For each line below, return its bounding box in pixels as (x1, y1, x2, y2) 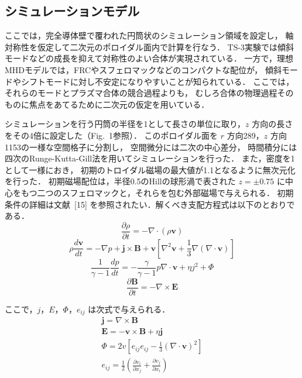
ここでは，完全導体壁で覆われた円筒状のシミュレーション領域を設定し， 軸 (5, 29, 294, 42)
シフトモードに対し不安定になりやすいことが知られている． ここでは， (20, 75, 294, 87)
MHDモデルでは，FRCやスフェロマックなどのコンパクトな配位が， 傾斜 (5, 63, 282, 75)
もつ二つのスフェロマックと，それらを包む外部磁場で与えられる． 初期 (20, 186, 294, 198)
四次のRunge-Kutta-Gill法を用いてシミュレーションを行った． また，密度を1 (5, 152, 295, 164)
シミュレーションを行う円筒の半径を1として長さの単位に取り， (5, 118, 246, 130)
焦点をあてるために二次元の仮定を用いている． (29, 98, 210, 110)
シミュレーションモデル (5, 2, 140, 20)
